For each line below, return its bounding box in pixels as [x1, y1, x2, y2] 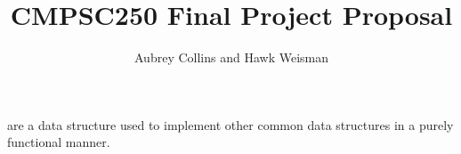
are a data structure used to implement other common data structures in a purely [7, 115, 454, 134]
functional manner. [7, 133, 110, 151]
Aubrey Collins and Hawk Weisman [134, 48, 328, 67]
